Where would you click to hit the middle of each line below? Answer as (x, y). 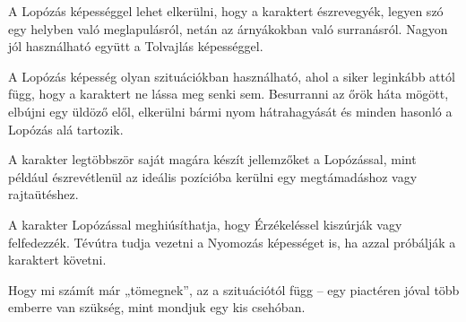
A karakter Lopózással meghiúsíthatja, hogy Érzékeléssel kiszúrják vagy (205, 224)
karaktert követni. (57, 260)
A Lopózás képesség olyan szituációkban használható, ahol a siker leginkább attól (232, 76)
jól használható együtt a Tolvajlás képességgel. (136, 46)
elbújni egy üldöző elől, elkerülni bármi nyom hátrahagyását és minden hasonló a (230, 111)
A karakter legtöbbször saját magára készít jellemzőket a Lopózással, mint (212, 159)
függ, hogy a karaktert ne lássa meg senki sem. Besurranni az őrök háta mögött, (229, 94)
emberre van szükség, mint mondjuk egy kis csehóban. (157, 307)
